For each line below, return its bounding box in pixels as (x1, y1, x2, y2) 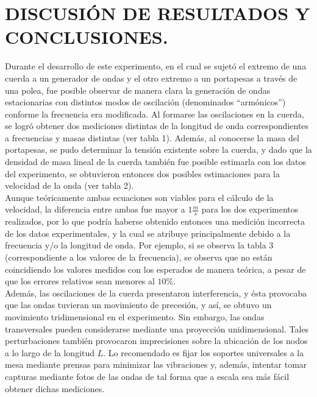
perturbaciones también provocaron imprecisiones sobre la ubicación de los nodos (5, 334, 308, 347)
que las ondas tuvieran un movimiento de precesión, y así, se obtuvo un (5, 298, 272, 311)
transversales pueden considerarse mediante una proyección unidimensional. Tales (5, 322, 309, 335)
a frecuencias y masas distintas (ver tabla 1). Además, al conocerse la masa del (5, 131, 299, 144)
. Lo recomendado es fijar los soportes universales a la (103, 346, 304, 359)
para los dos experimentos (201, 203, 299, 216)
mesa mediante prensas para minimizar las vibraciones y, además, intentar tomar (5, 358, 307, 371)
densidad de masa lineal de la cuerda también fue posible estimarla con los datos (5, 155, 307, 168)
